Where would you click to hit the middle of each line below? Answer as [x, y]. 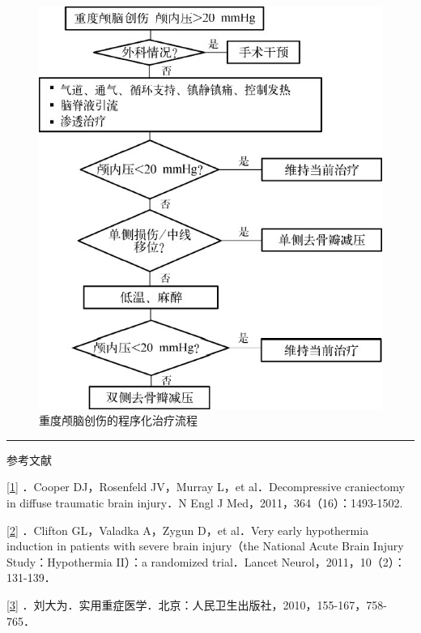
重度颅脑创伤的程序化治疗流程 [118, 420]
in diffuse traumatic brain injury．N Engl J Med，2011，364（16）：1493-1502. [205, 502]
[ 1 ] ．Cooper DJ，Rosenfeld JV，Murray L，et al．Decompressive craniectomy [206, 487]
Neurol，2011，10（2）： [343, 561]
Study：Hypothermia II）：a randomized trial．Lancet [142, 561]
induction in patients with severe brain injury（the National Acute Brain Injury [205, 546]
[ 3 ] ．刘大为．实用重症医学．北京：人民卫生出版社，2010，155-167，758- [197, 604]
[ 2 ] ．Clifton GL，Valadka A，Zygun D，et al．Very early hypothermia [188, 530]
